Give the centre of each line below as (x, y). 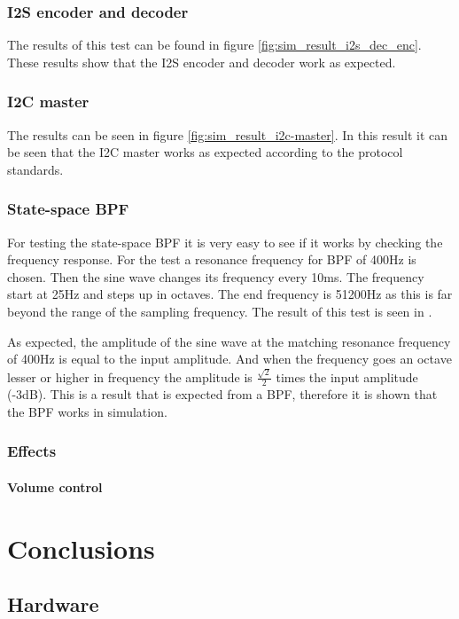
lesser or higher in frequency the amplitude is (130, 376)
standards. (35, 169)
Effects (32, 451)
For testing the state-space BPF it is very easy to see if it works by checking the (225, 242)
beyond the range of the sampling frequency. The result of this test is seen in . (220, 311)
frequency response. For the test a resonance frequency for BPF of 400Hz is (212, 259)
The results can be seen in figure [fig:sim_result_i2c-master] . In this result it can (228, 134)
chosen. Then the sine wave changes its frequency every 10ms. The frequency (216, 276)
